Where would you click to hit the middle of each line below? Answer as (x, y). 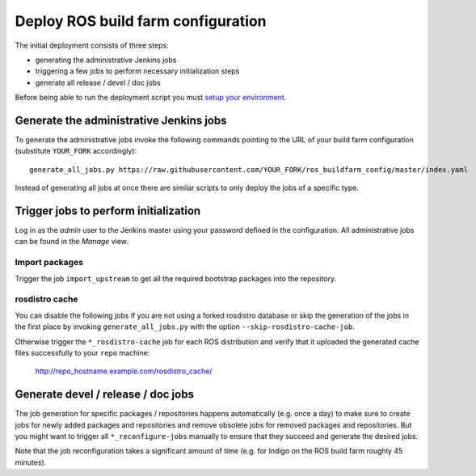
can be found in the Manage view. (72, 242)
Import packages (49, 263)
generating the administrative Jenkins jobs (106, 60)
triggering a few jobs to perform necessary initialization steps (137, 71)
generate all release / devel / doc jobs (98, 82)
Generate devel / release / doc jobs (104, 395)
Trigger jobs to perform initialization (108, 211)
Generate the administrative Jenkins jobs (121, 120)
